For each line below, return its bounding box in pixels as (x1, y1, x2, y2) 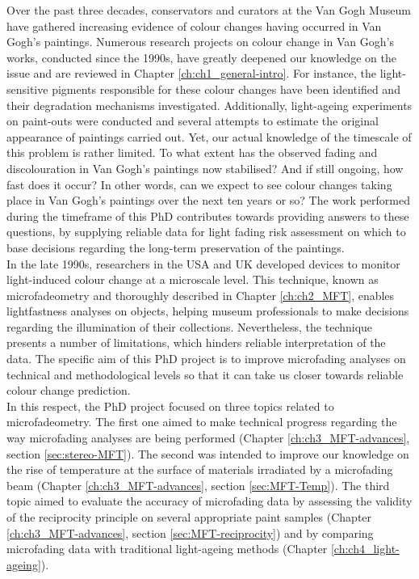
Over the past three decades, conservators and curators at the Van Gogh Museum (6, 2, 411, 18)
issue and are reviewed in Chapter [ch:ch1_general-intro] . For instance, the (6, 65, 377, 82)
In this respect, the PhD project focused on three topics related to (6, 397, 334, 414)
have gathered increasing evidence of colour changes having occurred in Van (6, 17, 382, 34)
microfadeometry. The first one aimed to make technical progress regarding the (6, 413, 397, 430)
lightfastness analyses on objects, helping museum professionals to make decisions (6, 302, 409, 319)
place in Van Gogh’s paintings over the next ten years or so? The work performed (6, 192, 410, 209)
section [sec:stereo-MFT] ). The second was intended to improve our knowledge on (6, 445, 409, 462)
